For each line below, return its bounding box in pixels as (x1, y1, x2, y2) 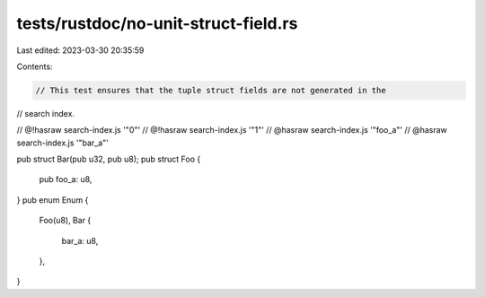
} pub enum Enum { (16, 194, 89, 205)
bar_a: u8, (61, 235, 99, 246)
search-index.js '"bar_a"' (16, 137, 110, 148)
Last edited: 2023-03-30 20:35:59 (16, 45, 145, 56)
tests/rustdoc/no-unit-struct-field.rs (16, 13, 298, 33)
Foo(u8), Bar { (39, 215, 92, 226)
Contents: (16, 61, 53, 72)
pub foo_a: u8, (39, 174, 93, 185)
